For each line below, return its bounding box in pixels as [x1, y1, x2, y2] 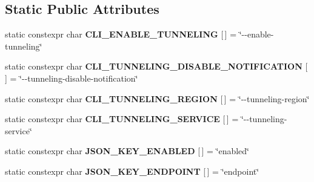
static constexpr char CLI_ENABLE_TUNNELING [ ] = [5, 28, 237, 41]
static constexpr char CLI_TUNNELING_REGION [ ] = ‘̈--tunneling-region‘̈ [5, 92, 310, 105]
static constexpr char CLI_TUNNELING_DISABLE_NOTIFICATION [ [5, 60, 308, 73]
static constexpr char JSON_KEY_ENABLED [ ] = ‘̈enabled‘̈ [5, 145, 249, 157]
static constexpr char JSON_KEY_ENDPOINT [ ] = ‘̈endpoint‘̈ [5, 164, 259, 177]
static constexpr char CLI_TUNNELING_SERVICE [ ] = [5, 112, 239, 125]
